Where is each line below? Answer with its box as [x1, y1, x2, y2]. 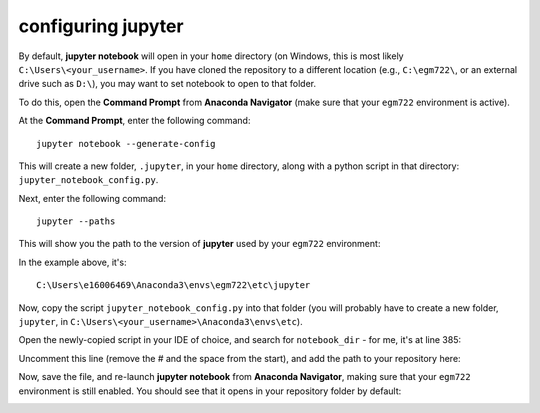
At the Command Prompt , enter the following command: [18, 115, 251, 127]
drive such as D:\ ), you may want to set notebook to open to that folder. [18, 78, 317, 90]
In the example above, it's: [18, 256, 127, 268]
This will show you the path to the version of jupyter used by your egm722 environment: [18, 238, 381, 250]
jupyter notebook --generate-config [36, 138, 216, 149]
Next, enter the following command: [18, 192, 167, 204]
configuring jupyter [18, 15, 184, 37]
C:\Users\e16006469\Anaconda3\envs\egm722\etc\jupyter [36, 280, 311, 291]
